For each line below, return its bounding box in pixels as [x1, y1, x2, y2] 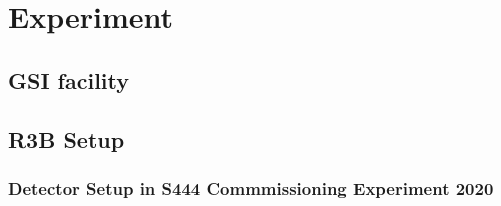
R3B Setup [8, 123, 125, 154]
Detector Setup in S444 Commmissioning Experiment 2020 [8, 175, 494, 200]
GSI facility [8, 64, 130, 95]
